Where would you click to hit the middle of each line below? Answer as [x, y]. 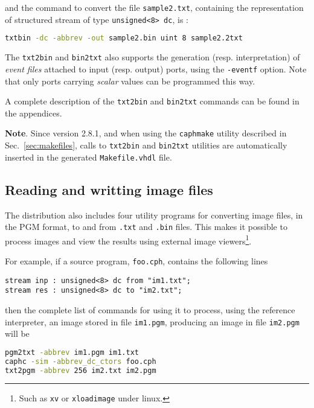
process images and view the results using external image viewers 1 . [128, 240]
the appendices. [34, 113]
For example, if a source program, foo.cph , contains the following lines [136, 261]
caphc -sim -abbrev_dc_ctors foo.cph [81, 361]
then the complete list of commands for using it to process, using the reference [150, 309]
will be [17, 333]
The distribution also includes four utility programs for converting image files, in [154, 215]
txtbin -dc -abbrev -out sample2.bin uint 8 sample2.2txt [124, 38]
